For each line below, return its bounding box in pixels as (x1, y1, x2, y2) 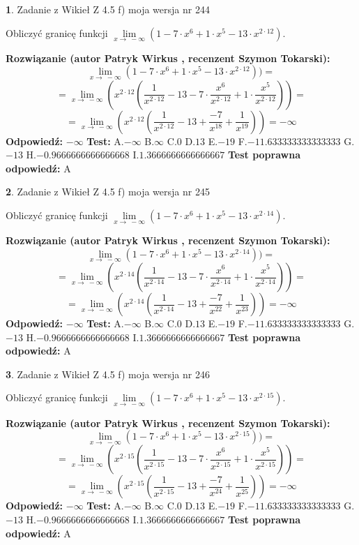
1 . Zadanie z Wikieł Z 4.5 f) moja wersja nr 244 (6, 2, 210, 16)
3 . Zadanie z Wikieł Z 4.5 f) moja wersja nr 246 (6, 366, 210, 381)
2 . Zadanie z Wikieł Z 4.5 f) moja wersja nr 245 (6, 184, 210, 199)
